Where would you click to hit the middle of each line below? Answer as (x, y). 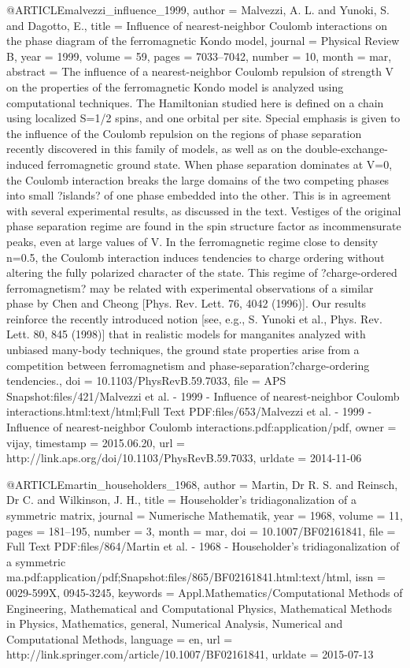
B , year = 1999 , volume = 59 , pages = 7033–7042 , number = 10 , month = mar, (199, 56)
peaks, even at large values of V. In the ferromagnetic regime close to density (192, 241)
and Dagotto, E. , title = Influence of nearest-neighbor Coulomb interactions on (197, 25)
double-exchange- (346, 149)
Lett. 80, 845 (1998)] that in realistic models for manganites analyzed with (186, 334)
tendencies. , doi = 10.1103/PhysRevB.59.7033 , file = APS (146, 381)
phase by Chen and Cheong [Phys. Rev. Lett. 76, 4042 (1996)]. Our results (187, 303)
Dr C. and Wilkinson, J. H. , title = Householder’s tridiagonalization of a (181, 500)
